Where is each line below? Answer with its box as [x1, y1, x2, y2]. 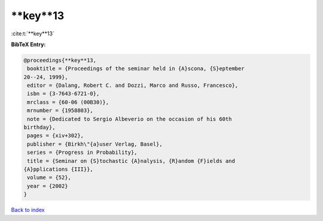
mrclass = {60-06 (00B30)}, [27, 99, 109, 105]
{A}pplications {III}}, [23, 166, 94, 172]
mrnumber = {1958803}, [27, 107, 94, 114]
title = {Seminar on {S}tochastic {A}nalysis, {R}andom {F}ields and [27, 158, 236, 164]
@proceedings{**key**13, [23, 57, 97, 63]
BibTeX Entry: [11, 41, 46, 48]
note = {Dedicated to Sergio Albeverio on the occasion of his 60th [27, 116, 232, 122]
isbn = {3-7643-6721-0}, [27, 90, 100, 97]
